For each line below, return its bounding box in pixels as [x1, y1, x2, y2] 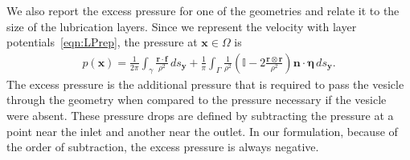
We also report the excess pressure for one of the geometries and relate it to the [6, 2, 400, 18]
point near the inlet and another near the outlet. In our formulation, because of [6, 122, 398, 139]
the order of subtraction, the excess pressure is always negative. [6, 138, 319, 155]
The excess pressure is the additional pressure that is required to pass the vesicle [6, 75, 404, 92]
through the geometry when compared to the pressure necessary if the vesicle [6, 91, 387, 108]
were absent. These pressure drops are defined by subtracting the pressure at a [6, 107, 394, 123]
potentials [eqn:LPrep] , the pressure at [6, 34, 198, 50]
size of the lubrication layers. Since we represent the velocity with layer [6, 18, 357, 34]
